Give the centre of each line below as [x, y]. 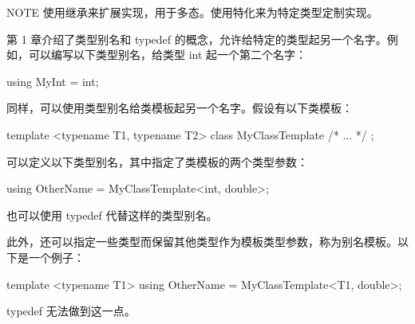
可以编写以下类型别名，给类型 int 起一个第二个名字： [168, 55]
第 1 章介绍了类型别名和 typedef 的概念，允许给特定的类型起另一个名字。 [197, 39]
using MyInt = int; [53, 81]
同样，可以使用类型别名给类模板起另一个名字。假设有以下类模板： [180, 108]
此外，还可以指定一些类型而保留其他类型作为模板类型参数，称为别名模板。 [202, 242]
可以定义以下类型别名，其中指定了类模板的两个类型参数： [157, 161]
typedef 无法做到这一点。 [71, 311]
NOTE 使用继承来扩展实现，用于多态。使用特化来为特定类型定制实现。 [192, 12]
